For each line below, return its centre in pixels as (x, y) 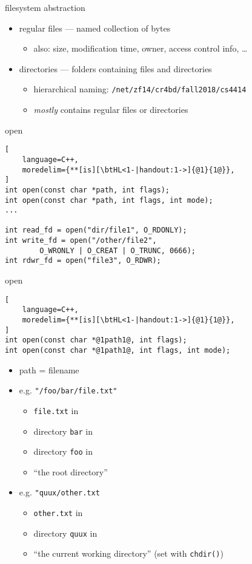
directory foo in (63, 451)
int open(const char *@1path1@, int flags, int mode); (118, 350)
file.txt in (56, 410)
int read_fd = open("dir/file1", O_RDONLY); (96, 230)
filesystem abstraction (45, 7)
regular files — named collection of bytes (95, 28)
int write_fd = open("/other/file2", (81, 241)
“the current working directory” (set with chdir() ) (128, 553)
